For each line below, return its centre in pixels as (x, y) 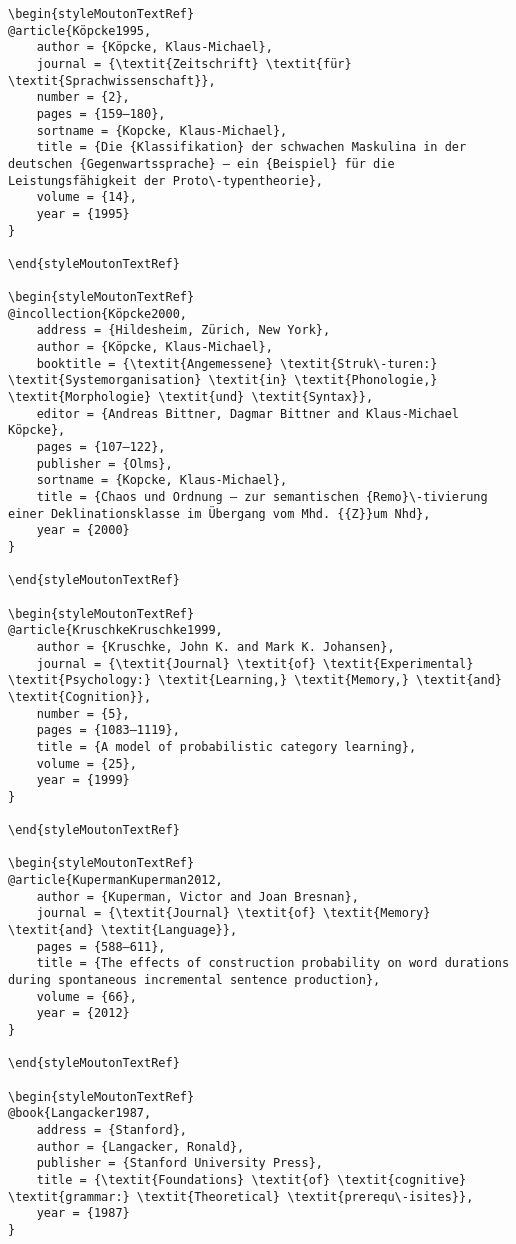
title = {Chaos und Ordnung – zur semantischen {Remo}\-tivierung (262, 497)
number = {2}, (83, 97)
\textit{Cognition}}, (80, 696)
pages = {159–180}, (101, 113)
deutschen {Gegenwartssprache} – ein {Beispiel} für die (201, 163)
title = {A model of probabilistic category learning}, (226, 746)
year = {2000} (83, 530)
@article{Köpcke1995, (80, 30)
